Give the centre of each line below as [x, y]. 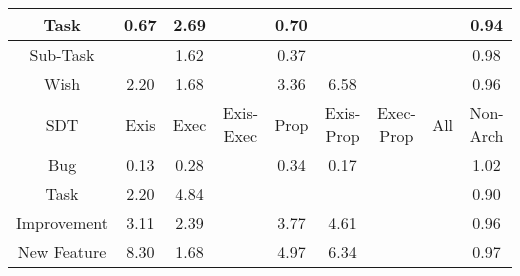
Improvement [62, 222]
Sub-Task [62, 54]
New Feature [62, 251]
